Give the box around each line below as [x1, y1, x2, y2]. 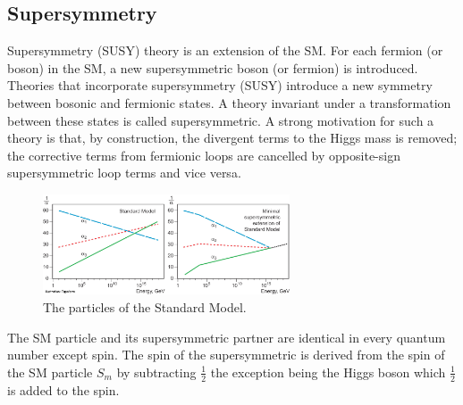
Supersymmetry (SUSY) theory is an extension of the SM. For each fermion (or [7, 41, 443, 60]
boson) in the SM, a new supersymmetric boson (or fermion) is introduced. [7, 58, 418, 77]
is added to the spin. [7, 380, 120, 399]
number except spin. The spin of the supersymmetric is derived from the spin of [7, 345, 445, 364]
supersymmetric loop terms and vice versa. [7, 163, 241, 182]
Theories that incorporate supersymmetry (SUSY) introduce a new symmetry [7, 76, 433, 95]
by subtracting [116, 362, 197, 381]
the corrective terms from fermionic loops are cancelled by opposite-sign [7, 145, 400, 164]
